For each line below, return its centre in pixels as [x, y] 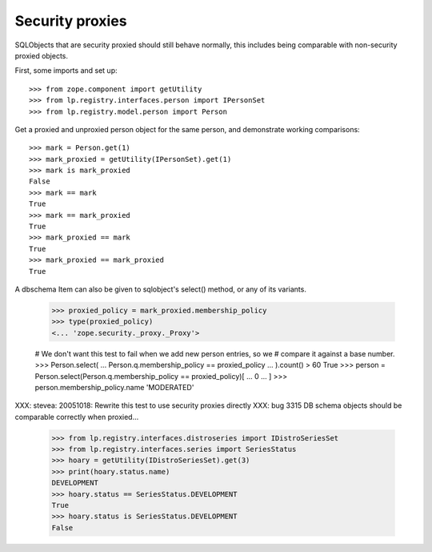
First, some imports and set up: [66, 71]
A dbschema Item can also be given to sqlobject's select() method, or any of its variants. [161, 289]
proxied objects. [41, 55]
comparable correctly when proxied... [77, 417]
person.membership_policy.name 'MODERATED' [114, 387]
